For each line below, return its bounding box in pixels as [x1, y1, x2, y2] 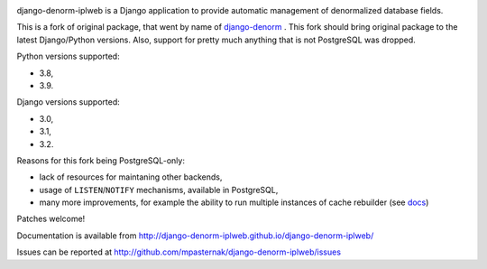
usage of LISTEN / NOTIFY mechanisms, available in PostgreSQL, [39, 184, 279, 195]
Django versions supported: [16, 97, 121, 107]
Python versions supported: [16, 51, 121, 62]
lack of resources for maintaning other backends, [39, 172, 223, 182]
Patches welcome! [16, 213, 86, 225]
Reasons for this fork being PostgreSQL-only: [16, 154, 185, 166]
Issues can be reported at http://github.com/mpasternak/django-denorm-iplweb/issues [16, 246, 342, 257]
